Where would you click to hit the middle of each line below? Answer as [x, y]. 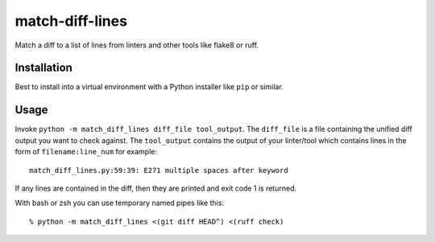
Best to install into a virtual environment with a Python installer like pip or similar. [149, 87]
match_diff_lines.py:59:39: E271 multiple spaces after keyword [159, 170]
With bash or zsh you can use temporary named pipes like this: [120, 203]
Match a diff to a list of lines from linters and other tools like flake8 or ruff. [137, 45]
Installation [43, 68]
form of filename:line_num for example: [86, 152]
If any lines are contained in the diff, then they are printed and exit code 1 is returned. [156, 188]
